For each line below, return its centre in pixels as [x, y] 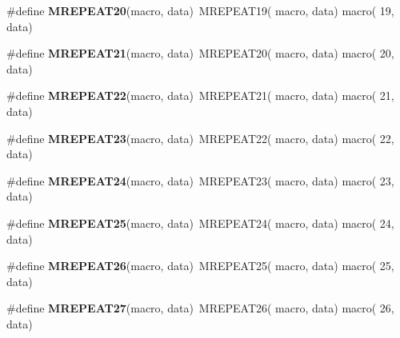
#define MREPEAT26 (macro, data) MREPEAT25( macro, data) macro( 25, [200, 266]
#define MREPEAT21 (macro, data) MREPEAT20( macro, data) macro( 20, [200, 53]
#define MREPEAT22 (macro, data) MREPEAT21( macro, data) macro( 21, [200, 95]
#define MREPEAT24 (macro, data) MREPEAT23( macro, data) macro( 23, [200, 180]
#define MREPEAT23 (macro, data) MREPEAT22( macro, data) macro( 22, [200, 138]
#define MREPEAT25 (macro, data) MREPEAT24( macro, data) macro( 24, [200, 223]
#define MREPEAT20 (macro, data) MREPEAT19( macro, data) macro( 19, [200, 10]
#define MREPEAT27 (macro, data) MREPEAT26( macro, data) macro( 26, [200, 308]
